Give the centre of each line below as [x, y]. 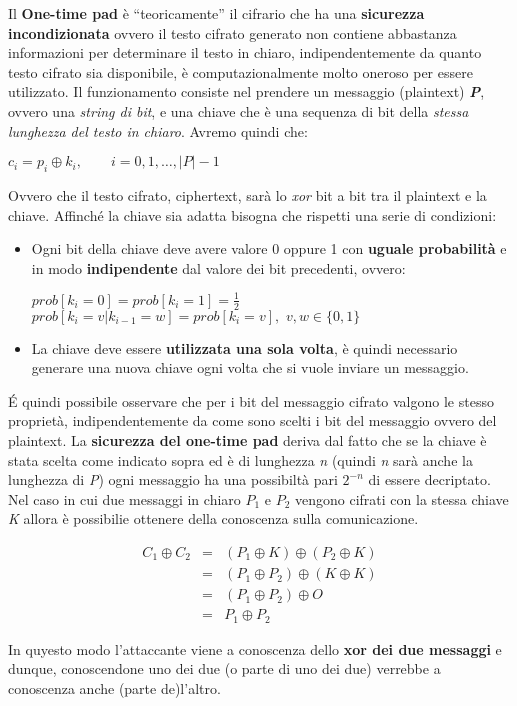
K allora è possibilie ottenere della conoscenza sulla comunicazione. [213, 518]
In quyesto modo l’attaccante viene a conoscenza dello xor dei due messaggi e [255, 648]
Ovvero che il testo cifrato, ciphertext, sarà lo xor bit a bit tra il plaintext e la [247, 194]
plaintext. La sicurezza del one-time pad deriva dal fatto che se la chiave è [247, 440]
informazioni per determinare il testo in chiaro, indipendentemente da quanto [245, 52]
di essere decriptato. [429, 479]
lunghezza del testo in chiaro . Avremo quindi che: [158, 130]
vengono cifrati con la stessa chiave [402, 498]
